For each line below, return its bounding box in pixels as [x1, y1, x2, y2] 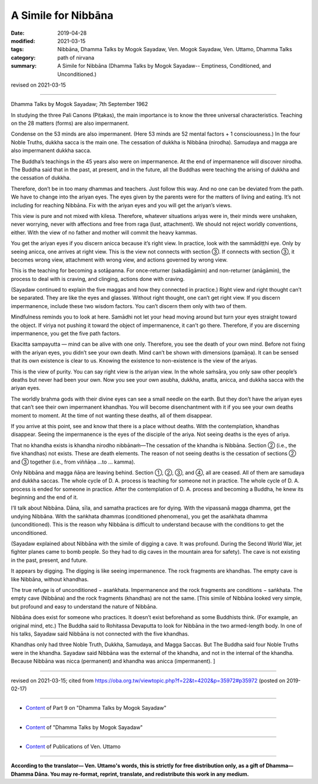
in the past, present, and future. [11, 557, 88, 564]
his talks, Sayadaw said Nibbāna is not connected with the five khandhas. [11, 630, 190, 637]
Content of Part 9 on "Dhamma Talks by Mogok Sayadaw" [25, 704, 167, 712]
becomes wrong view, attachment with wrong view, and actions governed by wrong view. [11, 256, 228, 263]
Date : [11, 29, 25, 37]
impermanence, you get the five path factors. [11, 330, 121, 337]
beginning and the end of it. [11, 494, 78, 501]
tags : [11, 46, 24, 53]
